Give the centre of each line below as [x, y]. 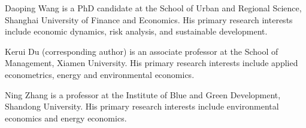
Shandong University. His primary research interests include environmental [142, 106]
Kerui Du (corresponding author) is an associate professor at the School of [142, 51]
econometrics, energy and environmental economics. [100, 74]
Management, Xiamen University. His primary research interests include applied [152, 63]
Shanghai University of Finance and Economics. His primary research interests [149, 19]
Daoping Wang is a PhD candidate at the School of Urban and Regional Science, [153, 8]
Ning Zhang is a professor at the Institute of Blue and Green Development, [143, 94]
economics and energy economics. [66, 118]
